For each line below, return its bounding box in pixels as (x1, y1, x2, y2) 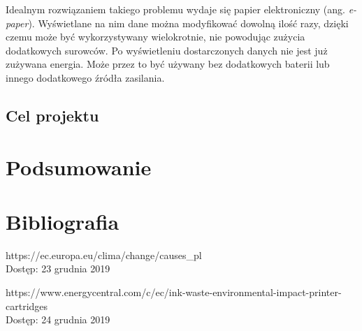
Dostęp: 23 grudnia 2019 (6, 261, 110, 276)
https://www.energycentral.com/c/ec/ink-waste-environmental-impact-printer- (6, 285, 342, 300)
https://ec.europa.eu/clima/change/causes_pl (6, 247, 202, 262)
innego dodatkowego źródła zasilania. (6, 70, 165, 84)
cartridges (6, 298, 48, 313)
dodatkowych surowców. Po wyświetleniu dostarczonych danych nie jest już (6, 43, 328, 57)
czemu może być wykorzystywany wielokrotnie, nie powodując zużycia (6, 29, 305, 44)
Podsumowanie (6, 152, 152, 181)
